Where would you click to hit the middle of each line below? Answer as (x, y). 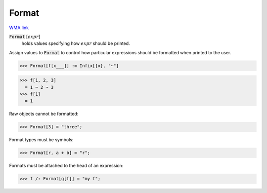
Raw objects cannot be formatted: (44, 114)
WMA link (19, 28)
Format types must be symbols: (41, 140)
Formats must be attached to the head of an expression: (66, 166)
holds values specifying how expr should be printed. (76, 43)
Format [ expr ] (25, 37)
